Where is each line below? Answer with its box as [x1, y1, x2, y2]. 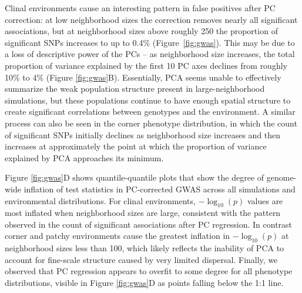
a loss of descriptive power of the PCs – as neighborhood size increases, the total [5, 48, 295, 60]
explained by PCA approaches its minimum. [5, 151, 164, 164]
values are [247, 194, 283, 207]
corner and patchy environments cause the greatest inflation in [5, 229, 230, 242]
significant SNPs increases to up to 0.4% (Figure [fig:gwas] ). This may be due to [5, 36, 295, 48]
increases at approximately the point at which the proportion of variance [5, 140, 267, 152]
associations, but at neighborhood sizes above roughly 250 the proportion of [5, 25, 278, 37]
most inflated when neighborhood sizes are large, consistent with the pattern [5, 207, 281, 219]
